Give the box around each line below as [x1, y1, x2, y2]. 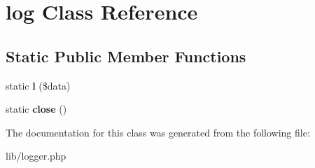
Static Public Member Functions [6, 45, 246, 66]
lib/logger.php [6, 148, 66, 163]
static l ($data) [6, 78, 71, 92]
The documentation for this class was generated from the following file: [6, 125, 310, 139]
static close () [6, 101, 67, 116]
